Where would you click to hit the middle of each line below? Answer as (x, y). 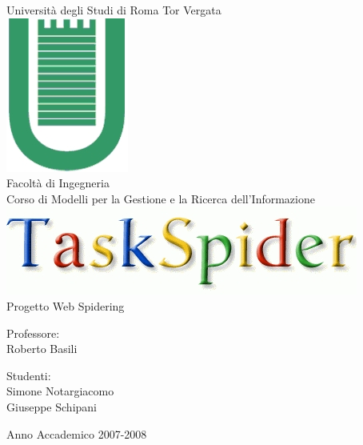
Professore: (33, 333)
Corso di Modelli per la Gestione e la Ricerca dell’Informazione (161, 198)
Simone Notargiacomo (60, 391)
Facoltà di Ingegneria (58, 183)
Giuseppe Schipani (52, 406)
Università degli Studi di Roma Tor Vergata (114, 10)
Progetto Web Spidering (66, 305)
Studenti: (29, 375)
